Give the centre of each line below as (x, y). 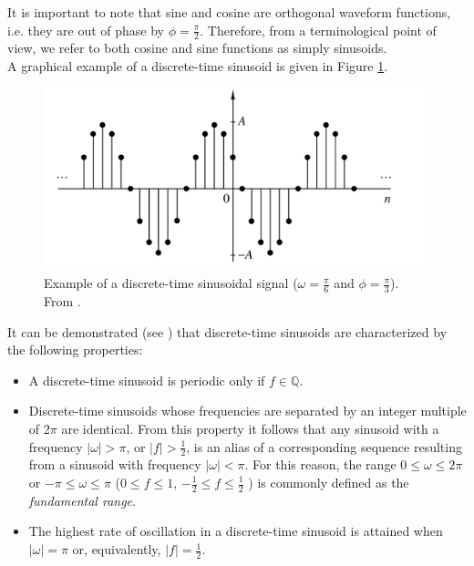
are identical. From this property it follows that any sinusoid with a (250, 428)
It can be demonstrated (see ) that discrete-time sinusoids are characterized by (227, 331)
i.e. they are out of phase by (86, 30)
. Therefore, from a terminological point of (318, 30)
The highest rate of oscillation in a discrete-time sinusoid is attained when (236, 531)
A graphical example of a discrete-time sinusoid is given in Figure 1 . (198, 66)
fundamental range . (82, 500)
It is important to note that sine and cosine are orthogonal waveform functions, (229, 12)
